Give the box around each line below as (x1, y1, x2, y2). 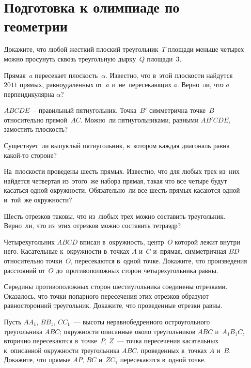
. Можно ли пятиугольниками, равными (80, 114, 199, 124)
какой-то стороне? (4, 150, 57, 160)
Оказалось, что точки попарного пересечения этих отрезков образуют (4, 291, 209, 301)
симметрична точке (149, 105, 206, 115)
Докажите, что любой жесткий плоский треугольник (4, 44, 158, 54)
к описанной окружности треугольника (4, 345, 120, 355)
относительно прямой (4, 114, 67, 124)
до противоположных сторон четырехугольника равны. (56, 265, 219, 275)
